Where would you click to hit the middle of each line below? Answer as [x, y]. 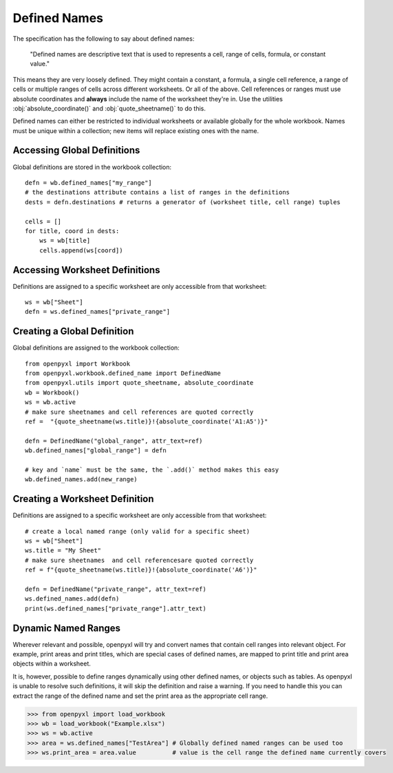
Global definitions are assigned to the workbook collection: [96, 348]
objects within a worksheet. [52, 664]
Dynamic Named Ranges [66, 628]
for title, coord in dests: [72, 231]
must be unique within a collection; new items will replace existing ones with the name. [136, 130]
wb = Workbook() [52, 392]
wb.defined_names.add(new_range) [81, 480]
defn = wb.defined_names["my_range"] [89, 182]
